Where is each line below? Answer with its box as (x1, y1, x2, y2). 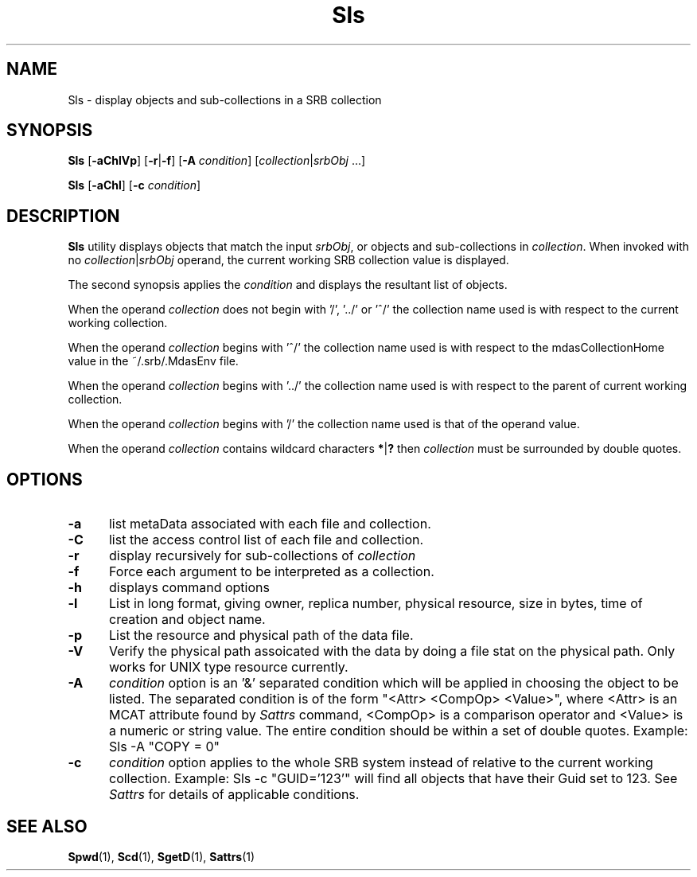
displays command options (108, 579, 270, 596)
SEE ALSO (6, 816, 88, 836)
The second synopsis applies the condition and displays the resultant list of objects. (68, 278, 508, 292)
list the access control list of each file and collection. (108, 532, 424, 548)
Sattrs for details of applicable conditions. (108, 786, 360, 803)
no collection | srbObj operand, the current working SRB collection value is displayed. (68, 253, 509, 267)
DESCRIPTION (6, 205, 120, 226)
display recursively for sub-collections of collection (108, 548, 416, 564)
